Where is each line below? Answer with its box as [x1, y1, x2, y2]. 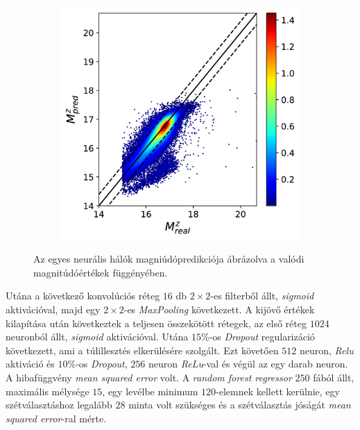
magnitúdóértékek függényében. [33, 265, 168, 279]
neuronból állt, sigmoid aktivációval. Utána [6, 329, 189, 344]
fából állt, [313, 370, 354, 384]
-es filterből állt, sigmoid [210, 288, 314, 303]
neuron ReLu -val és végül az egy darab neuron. [148, 356, 348, 371]
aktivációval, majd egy [6, 301, 101, 316]
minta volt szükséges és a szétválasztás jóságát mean [128, 397, 351, 412]
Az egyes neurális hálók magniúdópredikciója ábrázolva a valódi [33, 251, 305, 266]
